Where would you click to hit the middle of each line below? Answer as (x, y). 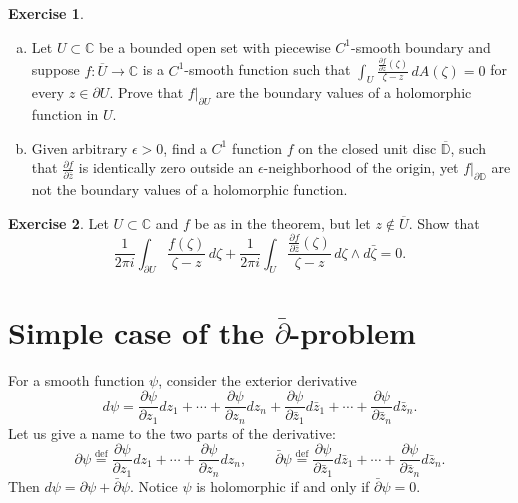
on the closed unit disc (367, 147)
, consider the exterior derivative (257, 379)
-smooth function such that (267, 69)
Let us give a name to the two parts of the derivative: (172, 432)
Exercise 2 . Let (58, 222)
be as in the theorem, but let (282, 222)
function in (65, 114)
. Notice (153, 485)
